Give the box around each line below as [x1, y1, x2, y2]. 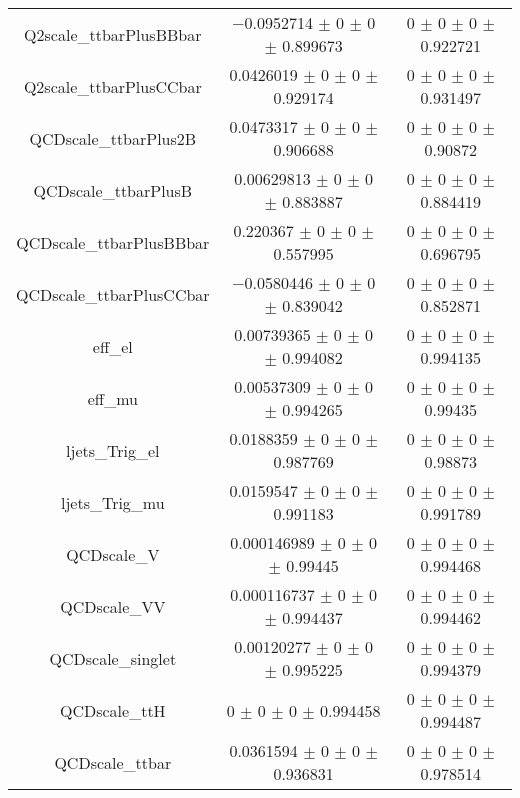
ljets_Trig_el [66, 438, 160, 462]
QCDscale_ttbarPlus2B [29, 126, 197, 150]
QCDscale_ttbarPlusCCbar [16, 282, 210, 306]
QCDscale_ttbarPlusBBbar [16, 230, 210, 254]
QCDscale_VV [60, 594, 166, 618]
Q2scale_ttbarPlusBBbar [24, 22, 202, 46]
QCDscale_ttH [59, 698, 166, 722]
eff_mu [87, 386, 138, 410]
